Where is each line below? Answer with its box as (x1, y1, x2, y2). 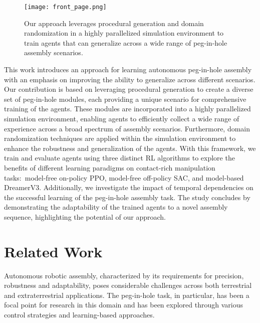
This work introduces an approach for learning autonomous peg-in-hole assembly (4, 64, 252, 75)
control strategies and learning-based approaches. (4, 309, 155, 320)
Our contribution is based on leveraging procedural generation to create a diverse (4, 84, 253, 94)
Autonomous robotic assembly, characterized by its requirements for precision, (4, 270, 244, 280)
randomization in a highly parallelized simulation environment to (24, 28, 224, 38)
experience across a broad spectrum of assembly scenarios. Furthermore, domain (4, 123, 250, 133)
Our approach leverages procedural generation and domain (24, 18, 204, 28)
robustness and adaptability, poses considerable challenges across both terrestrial (4, 280, 252, 290)
